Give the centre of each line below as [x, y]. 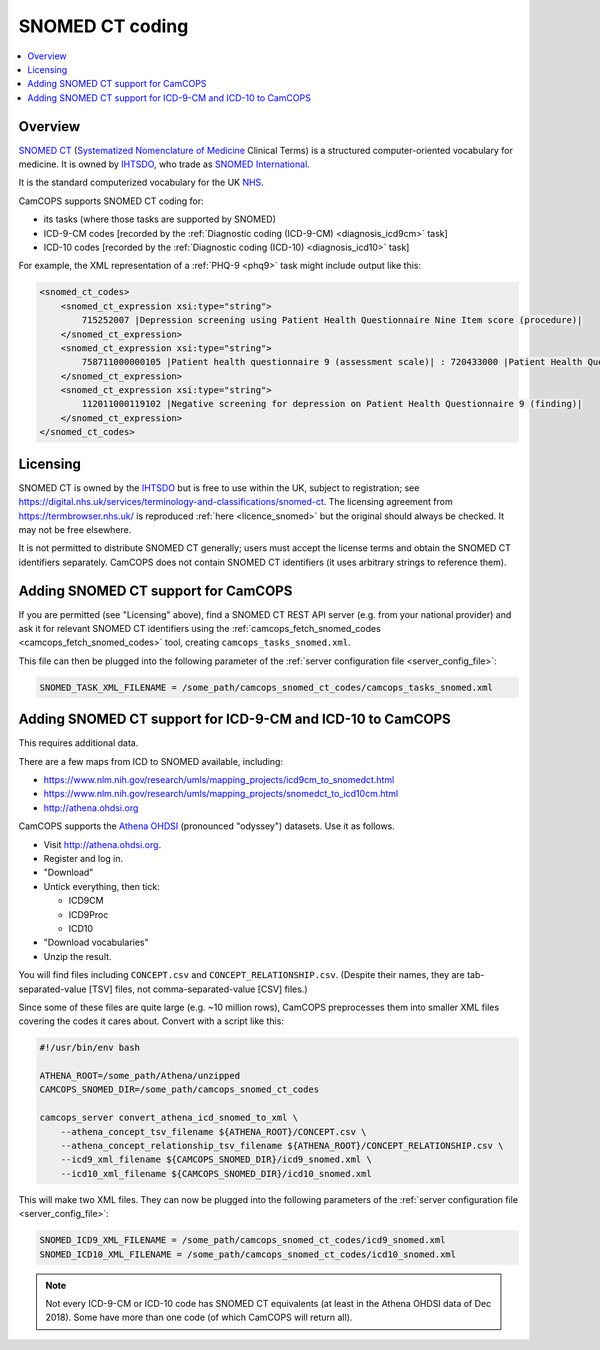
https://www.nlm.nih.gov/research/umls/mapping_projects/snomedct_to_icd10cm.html [221, 794]
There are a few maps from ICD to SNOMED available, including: [151, 761]
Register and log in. [83, 858]
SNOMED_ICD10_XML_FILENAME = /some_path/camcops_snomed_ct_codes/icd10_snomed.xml [248, 1254]
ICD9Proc [88, 914]
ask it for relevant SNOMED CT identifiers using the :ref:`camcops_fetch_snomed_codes [200, 628]
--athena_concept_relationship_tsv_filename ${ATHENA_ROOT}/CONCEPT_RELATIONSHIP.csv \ [282, 1146]
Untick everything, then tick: [101, 886]
